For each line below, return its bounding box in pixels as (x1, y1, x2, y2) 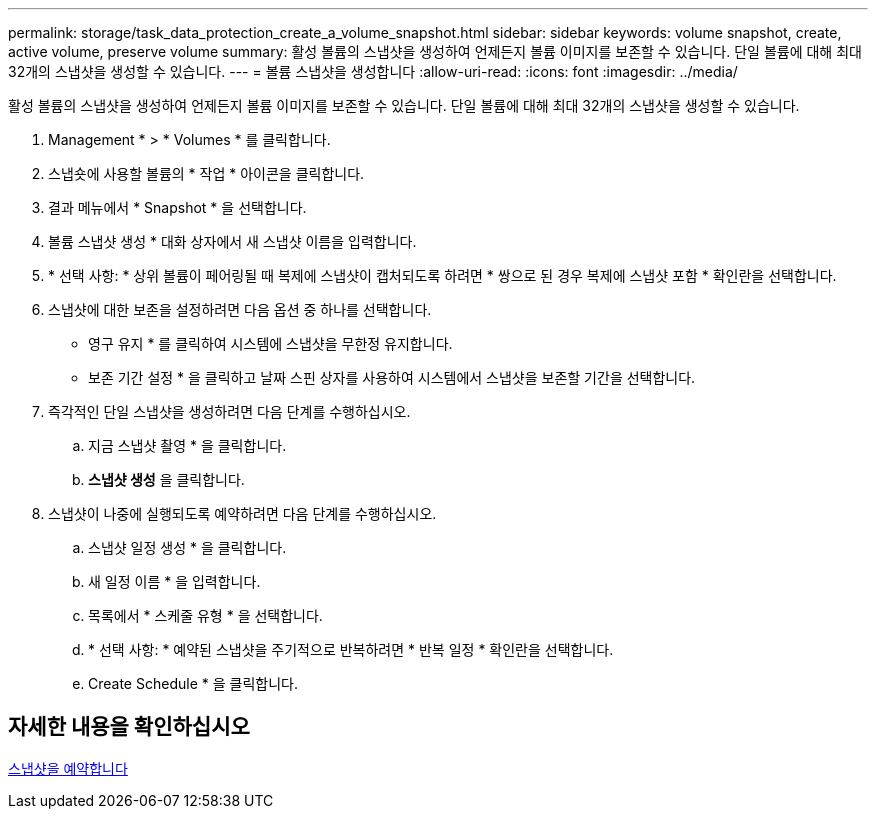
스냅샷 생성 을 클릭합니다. (88, 471, 245, 488)
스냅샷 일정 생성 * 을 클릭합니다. (88, 539, 287, 556)
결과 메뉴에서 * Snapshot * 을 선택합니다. (48, 199, 307, 216)
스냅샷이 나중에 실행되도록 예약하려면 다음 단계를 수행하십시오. (48, 505, 437, 522)
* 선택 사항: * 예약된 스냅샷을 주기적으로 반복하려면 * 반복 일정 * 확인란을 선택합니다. (88, 641, 614, 658)
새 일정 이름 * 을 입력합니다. (88, 573, 261, 590)
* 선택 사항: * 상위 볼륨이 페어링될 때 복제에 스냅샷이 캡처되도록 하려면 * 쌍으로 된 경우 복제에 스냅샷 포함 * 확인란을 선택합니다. (48, 267, 837, 284)
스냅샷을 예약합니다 (8, 759, 128, 777)
